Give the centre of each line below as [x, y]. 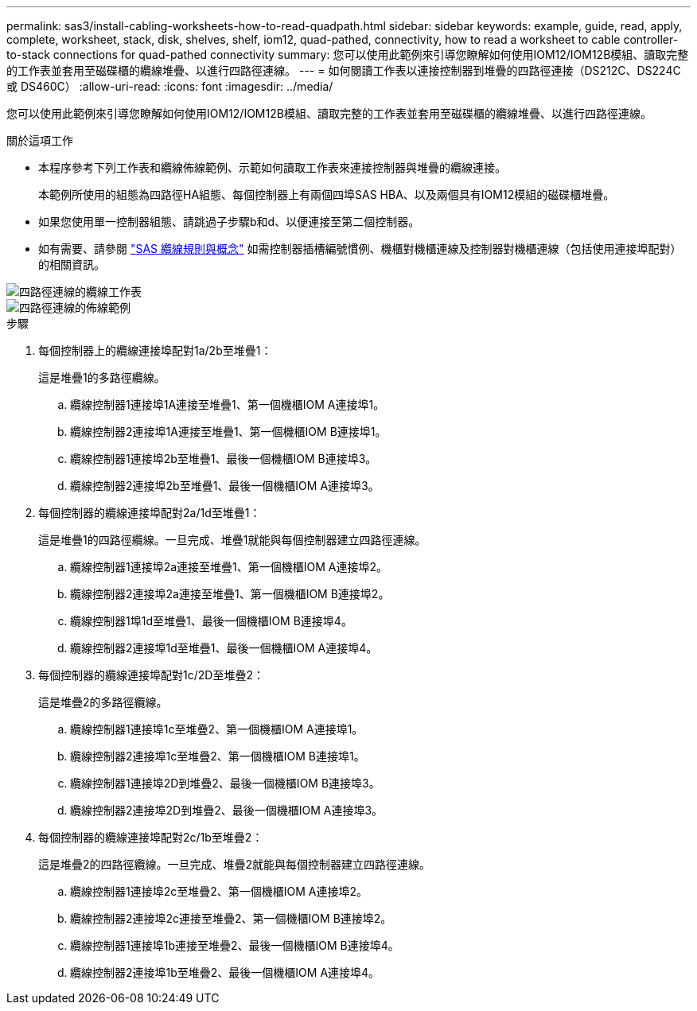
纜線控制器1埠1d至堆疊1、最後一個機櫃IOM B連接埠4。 [211, 621]
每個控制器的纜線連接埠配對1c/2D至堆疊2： [151, 675]
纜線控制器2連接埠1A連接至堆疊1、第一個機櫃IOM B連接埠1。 [228, 432]
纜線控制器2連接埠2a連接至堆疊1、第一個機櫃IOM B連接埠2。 [230, 594]
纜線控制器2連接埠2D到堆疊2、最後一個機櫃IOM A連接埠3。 [227, 810]
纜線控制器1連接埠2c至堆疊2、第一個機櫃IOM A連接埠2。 [219, 891]
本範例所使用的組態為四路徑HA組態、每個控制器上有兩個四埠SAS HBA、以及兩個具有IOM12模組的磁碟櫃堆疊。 [327, 194]
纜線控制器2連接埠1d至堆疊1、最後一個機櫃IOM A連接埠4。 [224, 648]
